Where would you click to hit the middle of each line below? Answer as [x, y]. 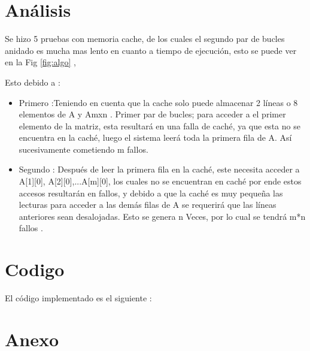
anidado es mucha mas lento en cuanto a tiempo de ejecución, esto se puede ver [151, 50]
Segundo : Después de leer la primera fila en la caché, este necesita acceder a [159, 169]
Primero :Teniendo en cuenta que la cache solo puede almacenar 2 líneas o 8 [158, 102]
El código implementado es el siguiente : [78, 298]
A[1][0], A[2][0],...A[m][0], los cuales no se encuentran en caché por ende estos [160, 181]
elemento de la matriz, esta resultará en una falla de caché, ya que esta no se [159, 125]
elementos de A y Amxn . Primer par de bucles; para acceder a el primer [152, 114]
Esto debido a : [33, 82]
